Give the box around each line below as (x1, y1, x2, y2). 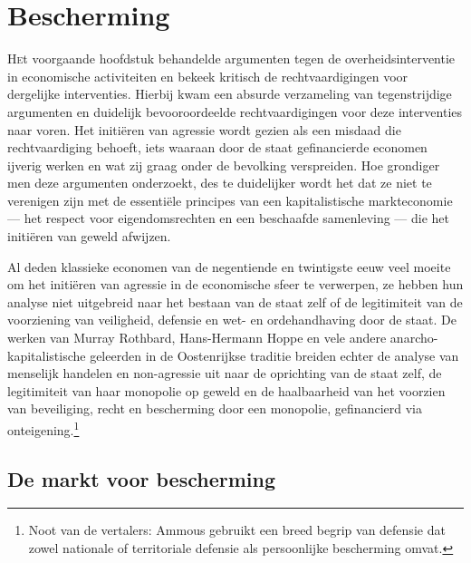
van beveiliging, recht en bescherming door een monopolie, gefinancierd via (7, 399, 422, 418)
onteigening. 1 (7, 418, 80, 439)
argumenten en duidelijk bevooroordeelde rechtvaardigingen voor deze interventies (7, 102, 463, 121)
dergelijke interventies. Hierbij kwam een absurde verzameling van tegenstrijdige (7, 84, 452, 103)
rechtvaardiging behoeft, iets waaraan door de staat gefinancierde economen (7, 138, 428, 157)
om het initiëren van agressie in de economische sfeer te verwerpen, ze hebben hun (7, 275, 464, 294)
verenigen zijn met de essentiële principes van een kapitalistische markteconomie (7, 190, 453, 209)
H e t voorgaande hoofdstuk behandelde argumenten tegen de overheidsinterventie (7, 49, 456, 68)
